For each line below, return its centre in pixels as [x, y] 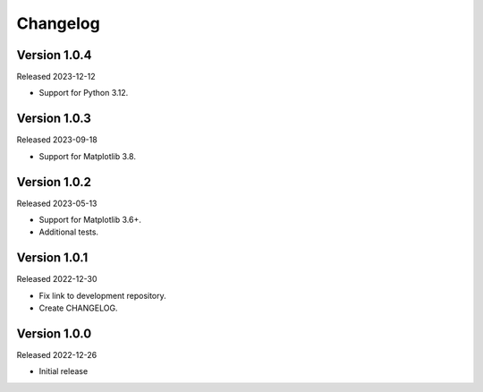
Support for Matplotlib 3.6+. [90, 220]
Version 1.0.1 [52, 258]
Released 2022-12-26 [57, 355]
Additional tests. [68, 232]
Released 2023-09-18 [57, 140]
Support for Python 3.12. [84, 93]
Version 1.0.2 [54, 182]
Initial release [64, 371]
